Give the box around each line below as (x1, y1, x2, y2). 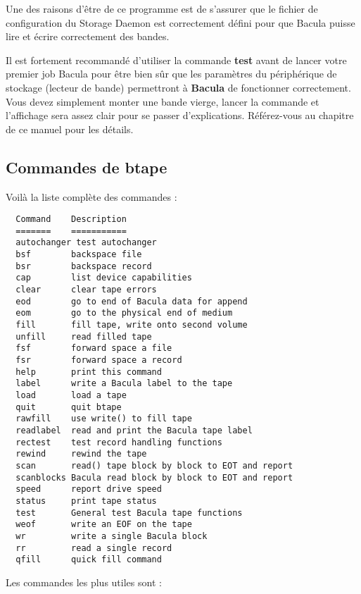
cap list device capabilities (15, 273, 192, 283)
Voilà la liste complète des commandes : (6, 189, 177, 204)
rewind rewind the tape (15, 449, 147, 459)
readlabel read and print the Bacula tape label (15, 425, 253, 435)
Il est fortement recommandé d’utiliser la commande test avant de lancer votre (6, 52, 347, 67)
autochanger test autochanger (15, 237, 157, 248)
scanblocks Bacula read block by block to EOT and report (15, 472, 293, 483)
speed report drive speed (15, 484, 162, 495)
